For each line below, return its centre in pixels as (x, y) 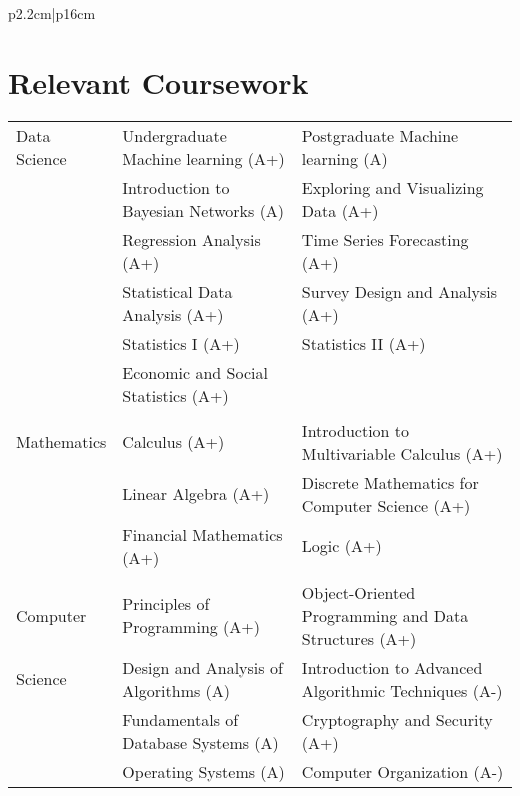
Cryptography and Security (397, 719)
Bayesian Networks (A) (203, 210)
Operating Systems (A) (203, 771)
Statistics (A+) (175, 395)
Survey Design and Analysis (399, 291)
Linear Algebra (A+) (196, 494)
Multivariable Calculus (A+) (402, 453)
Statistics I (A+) (181, 343)
